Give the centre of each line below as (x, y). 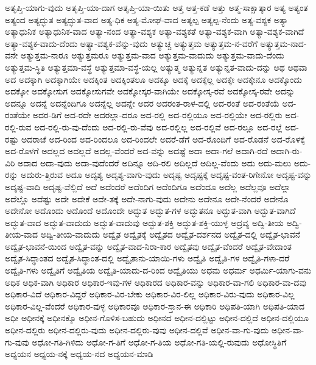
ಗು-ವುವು (17, 342)
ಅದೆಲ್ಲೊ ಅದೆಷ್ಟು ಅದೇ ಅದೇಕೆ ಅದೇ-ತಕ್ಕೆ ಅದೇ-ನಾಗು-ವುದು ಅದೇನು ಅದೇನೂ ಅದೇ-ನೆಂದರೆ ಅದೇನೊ (147, 198)
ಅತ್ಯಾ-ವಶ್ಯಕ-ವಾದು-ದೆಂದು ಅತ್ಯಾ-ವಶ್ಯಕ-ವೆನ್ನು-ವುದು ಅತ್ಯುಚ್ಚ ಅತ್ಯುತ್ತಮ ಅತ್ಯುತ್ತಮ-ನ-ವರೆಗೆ (131, 43)
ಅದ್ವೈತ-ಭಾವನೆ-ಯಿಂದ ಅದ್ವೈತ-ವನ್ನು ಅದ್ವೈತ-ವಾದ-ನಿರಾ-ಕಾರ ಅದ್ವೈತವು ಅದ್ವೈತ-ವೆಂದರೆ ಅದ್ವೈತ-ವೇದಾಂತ (148, 246)
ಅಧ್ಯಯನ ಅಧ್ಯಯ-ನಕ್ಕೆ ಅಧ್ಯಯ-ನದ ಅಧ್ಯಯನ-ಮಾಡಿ (79, 354)
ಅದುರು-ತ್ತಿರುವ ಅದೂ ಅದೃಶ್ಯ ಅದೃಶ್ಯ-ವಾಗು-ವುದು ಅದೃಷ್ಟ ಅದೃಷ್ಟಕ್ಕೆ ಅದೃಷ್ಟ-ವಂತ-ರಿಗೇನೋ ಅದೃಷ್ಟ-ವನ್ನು (166, 175)
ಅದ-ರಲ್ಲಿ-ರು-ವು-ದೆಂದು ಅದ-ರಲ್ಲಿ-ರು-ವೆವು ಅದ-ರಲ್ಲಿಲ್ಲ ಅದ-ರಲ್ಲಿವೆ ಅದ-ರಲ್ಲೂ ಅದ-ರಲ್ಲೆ (158, 126)
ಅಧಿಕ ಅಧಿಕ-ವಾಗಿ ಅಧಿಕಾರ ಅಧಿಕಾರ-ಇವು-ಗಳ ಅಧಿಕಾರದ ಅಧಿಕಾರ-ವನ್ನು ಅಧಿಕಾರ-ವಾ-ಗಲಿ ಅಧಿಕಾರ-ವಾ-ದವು (156, 282)
